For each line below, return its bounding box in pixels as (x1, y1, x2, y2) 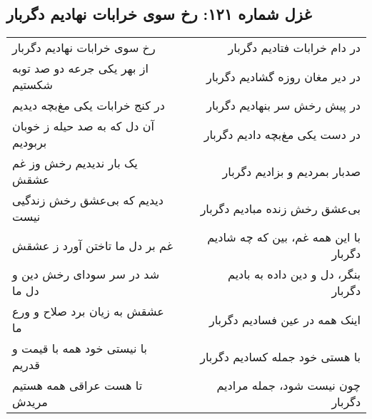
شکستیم (12, 76, 53, 93)
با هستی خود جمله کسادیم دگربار (200, 348, 361, 365)
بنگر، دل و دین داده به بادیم (228, 266, 361, 283)
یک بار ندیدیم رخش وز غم (12, 155, 138, 172)
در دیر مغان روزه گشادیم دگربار (206, 68, 361, 85)
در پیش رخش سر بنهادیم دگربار (206, 97, 361, 114)
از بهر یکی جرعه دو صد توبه (12, 60, 149, 77)
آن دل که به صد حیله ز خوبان (12, 118, 155, 135)
